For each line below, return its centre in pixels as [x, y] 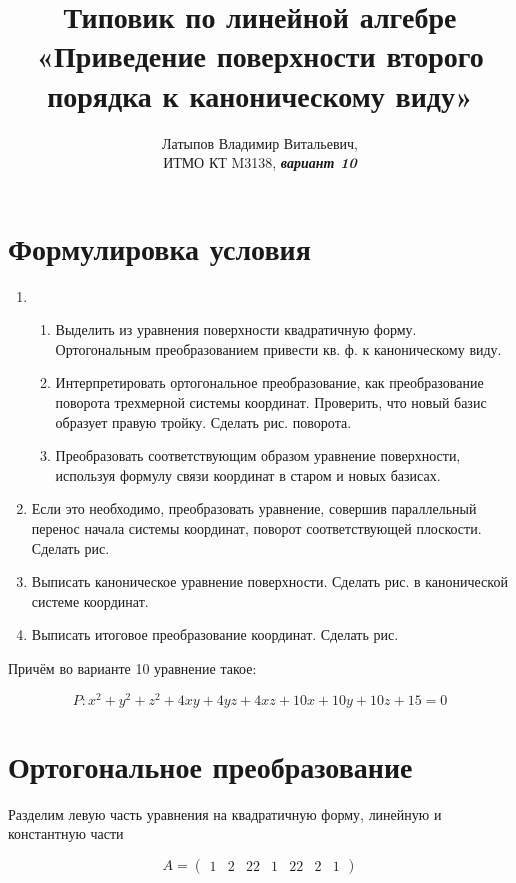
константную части [66, 833]
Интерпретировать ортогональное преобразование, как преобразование [269, 382]
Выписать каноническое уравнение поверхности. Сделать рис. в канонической [269, 581]
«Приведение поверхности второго [260, 55]
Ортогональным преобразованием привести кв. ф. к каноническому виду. [278, 348]
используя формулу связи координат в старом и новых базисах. [248, 474]
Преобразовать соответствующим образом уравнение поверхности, [258, 455]
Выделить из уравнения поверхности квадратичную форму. [236, 329]
